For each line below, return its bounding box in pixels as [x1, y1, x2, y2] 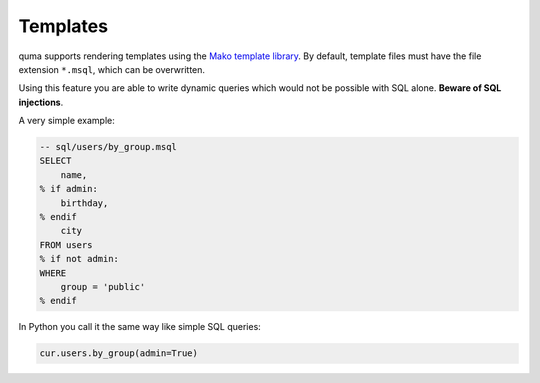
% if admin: [39, 183, 99, 195]
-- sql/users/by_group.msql [39, 141, 177, 153]
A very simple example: [18, 115, 115, 127]
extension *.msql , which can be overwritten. [18, 63, 205, 75]
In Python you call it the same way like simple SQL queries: [18, 321, 262, 333]
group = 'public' [60, 281, 146, 292]
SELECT [39, 155, 72, 167]
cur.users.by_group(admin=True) [39, 348, 199, 359]
